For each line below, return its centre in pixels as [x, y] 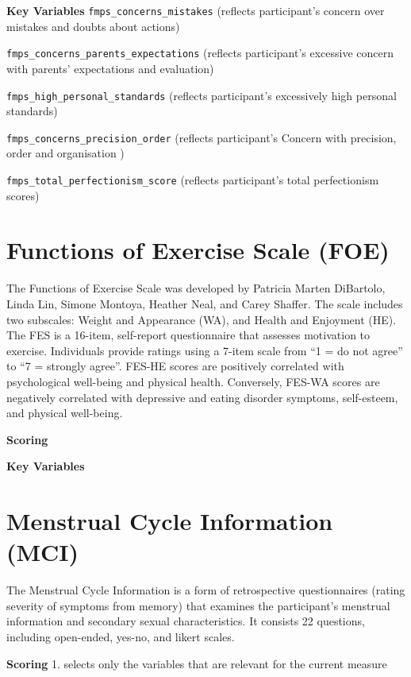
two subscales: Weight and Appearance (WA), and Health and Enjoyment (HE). [202, 319]
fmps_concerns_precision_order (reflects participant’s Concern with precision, [202, 137]
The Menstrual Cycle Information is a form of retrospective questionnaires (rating [206, 590]
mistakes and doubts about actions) [93, 26]
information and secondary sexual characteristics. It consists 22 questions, [186, 621]
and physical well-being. [65, 413]
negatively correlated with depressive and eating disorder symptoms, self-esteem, [202, 397]
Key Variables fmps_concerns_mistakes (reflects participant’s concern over [196, 10]
